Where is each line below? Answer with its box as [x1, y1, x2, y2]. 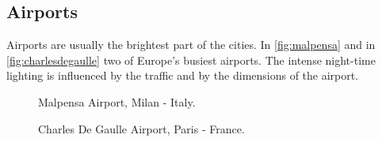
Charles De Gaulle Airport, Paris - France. [38, 120, 245, 136]
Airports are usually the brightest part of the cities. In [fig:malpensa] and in [6, 36, 376, 53]
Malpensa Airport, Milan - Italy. [38, 93, 196, 110]
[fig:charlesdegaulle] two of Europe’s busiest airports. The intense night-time [6, 51, 376, 68]
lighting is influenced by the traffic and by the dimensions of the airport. [6, 67, 359, 84]
